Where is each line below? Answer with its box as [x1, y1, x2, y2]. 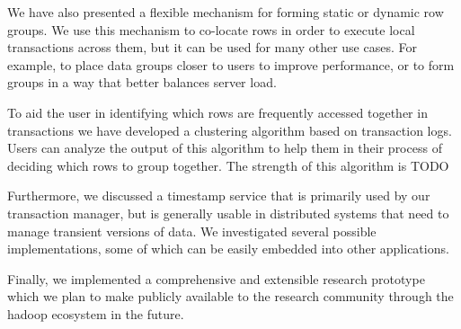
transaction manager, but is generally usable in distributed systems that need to [7, 203, 449, 222]
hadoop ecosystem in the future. [7, 304, 184, 323]
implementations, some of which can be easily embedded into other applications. [7, 239, 449, 258]
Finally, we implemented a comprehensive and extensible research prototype [7, 269, 425, 288]
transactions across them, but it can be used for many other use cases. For [7, 38, 417, 57]
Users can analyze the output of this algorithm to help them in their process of [7, 138, 442, 157]
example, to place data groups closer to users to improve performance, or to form [7, 55, 455, 74]
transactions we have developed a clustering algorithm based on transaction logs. [7, 120, 452, 139]
